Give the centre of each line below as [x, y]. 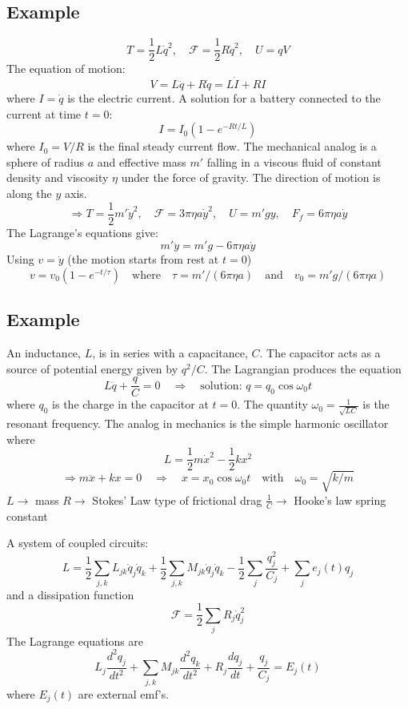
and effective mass [142, 161]
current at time [44, 113]
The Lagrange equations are [75, 641]
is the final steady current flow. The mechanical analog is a [232, 146]
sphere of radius [46, 161]
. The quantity [272, 404]
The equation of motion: [66, 68]
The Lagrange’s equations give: [82, 232]
